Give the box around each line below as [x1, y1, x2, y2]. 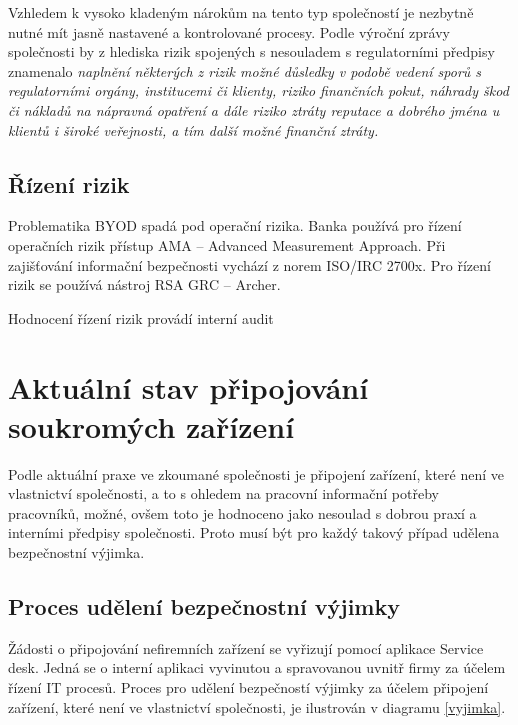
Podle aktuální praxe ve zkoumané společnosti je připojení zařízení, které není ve [8, 463, 504, 484]
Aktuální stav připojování [8, 366, 369, 407]
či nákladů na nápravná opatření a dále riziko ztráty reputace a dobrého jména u [8, 99, 500, 120]
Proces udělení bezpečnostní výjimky [8, 591, 400, 621]
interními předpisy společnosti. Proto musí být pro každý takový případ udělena [8, 522, 500, 543]
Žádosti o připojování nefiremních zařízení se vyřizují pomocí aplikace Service [8, 637, 484, 658]
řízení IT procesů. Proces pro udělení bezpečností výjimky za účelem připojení [8, 677, 489, 697]
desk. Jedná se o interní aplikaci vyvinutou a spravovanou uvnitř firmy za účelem [8, 657, 506, 678]
